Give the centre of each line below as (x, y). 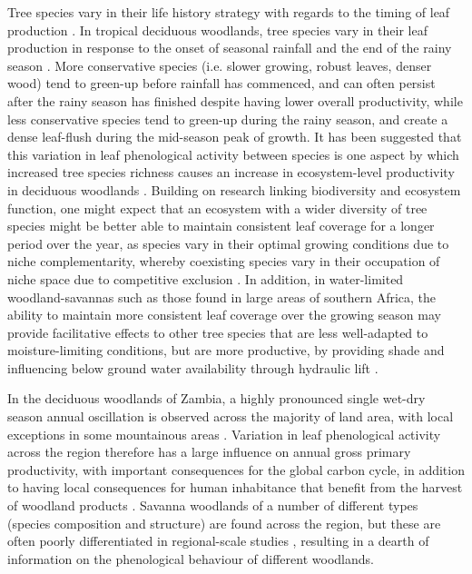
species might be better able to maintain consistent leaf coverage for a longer (221, 226)
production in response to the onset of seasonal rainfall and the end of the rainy (230, 48)
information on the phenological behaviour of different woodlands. (191, 558)
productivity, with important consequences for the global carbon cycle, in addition (236, 469)
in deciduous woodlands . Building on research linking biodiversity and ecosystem (234, 189)
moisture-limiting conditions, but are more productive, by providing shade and (226, 350)
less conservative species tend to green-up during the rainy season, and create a (228, 119)
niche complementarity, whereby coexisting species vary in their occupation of (224, 261)
